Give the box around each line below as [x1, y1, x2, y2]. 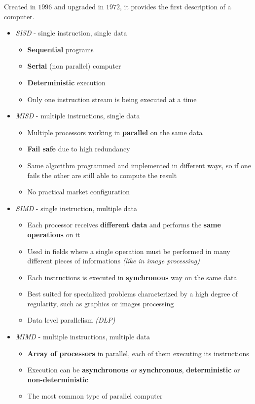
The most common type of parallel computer [27, 391, 163, 401]
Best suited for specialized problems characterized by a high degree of [27, 289, 238, 299]
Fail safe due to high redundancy [27, 144, 130, 154]
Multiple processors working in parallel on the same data [27, 127, 203, 137]
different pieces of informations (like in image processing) [27, 256, 200, 266]
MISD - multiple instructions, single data [15, 110, 140, 121]
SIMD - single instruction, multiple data [15, 203, 138, 213]
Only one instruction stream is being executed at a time [27, 94, 197, 104]
